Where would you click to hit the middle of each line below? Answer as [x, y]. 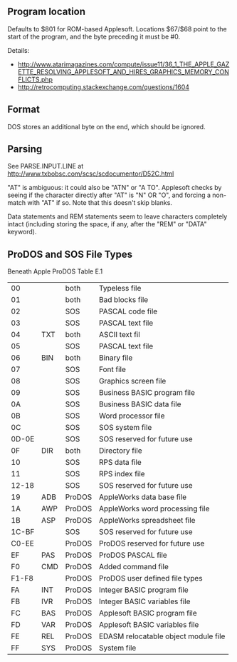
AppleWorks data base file [143, 497]
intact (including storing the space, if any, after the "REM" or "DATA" [107, 224]
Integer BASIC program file [143, 590]
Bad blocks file [123, 300]
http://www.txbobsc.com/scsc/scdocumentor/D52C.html [91, 174]
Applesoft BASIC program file [148, 613]
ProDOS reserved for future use [152, 543]
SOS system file [125, 428]
